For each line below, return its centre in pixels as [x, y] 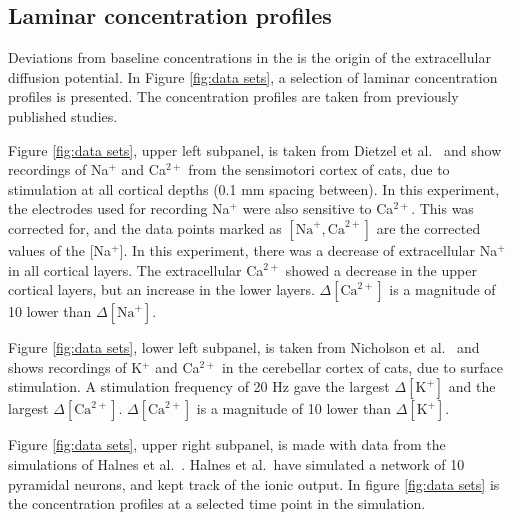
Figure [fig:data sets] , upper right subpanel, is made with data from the [227, 444]
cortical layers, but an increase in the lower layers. [161, 289]
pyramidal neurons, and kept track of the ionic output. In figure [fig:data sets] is [254, 483]
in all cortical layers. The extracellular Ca [136, 269]
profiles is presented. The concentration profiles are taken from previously [233, 96]
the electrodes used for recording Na [119, 208]
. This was [442, 208]
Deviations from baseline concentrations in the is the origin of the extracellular [249, 57]
